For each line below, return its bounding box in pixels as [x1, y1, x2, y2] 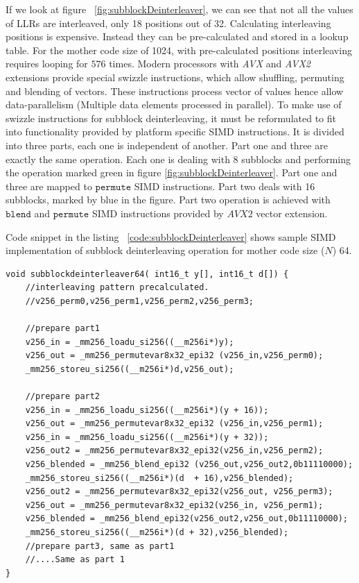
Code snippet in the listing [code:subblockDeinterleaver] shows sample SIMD [6, 229, 336, 244]
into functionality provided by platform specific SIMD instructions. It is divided [6, 124, 344, 139]
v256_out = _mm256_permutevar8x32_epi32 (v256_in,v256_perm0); [25, 350, 324, 361]
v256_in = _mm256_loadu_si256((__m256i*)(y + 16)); [25, 405, 269, 415]
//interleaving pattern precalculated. [25, 282, 209, 293]
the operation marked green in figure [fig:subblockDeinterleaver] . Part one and [6, 165, 338, 180]
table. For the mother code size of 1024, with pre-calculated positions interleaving [6, 42, 352, 57]
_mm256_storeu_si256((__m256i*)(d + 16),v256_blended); [25, 473, 294, 483]
